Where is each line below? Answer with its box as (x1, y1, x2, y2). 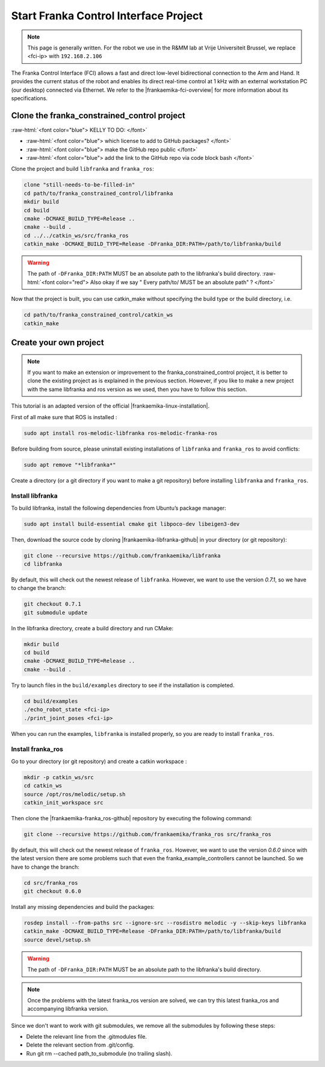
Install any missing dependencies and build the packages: (11, 904, 155, 910)
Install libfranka (11, 492, 58, 500)
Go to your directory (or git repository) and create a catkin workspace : (11, 758, 187, 765)
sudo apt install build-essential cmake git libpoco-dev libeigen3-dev (23, 521, 240, 527)
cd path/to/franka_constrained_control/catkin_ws (23, 311, 173, 318)
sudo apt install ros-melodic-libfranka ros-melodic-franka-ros (23, 429, 218, 437)
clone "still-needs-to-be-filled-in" (23, 182, 135, 188)
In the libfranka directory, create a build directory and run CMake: (11, 624, 174, 632)
